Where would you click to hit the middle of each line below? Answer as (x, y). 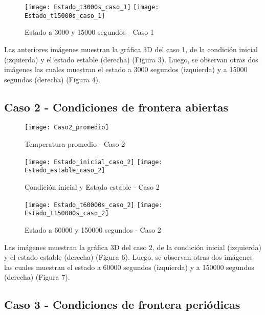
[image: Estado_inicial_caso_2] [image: (94, 162)
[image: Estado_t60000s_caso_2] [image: (94, 205)
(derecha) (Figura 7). (37, 277)
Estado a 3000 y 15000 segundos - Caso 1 (89, 32)
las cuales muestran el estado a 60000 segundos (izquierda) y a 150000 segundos (129, 267)
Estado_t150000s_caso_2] (67, 213)
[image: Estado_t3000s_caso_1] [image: (92, 7)
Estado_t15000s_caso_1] (65, 16)
